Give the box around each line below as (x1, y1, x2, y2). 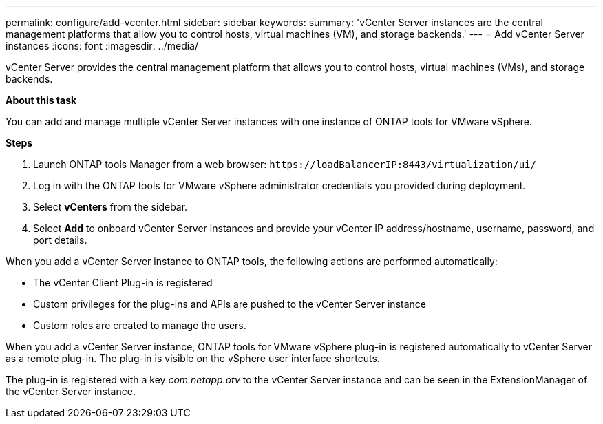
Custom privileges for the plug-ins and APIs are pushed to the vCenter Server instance (33, 298, 426, 310)
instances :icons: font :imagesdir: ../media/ (6, 40, 199, 52)
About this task (6, 94, 77, 106)
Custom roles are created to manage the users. (33, 319, 246, 331)
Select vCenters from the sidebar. (33, 201, 188, 213)
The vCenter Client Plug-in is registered (33, 277, 213, 288)
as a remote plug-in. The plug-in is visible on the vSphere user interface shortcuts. (6, 352, 380, 364)
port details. (33, 234, 87, 246)
